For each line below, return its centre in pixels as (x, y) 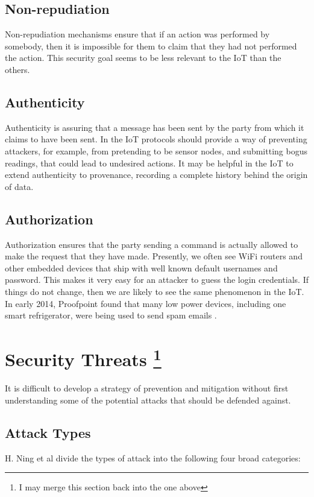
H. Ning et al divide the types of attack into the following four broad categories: (153, 457)
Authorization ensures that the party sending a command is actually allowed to (152, 244)
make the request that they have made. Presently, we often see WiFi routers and (154, 256)
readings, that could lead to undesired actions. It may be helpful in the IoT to (149, 163)
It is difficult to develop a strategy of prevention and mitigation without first (147, 388)
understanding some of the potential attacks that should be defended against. (148, 400)
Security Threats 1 (83, 358)
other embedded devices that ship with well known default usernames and (141, 267)
